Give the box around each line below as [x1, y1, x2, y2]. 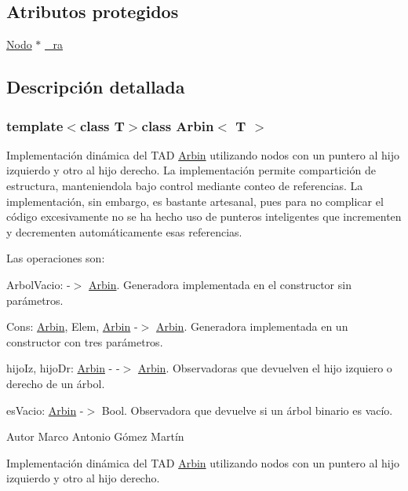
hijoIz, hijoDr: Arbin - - [6, 360, 120, 376]
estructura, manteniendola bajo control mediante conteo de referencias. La [6, 177, 363, 193]
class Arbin [141, 115, 214, 135]
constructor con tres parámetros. [6, 333, 163, 350]
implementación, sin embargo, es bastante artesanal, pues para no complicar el [6, 192, 384, 209]
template [6, 115, 64, 135]
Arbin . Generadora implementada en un [155, 318, 348, 335]
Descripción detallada [6, 75, 185, 99]
